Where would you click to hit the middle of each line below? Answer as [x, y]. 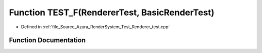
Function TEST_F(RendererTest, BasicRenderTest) [112, 12]
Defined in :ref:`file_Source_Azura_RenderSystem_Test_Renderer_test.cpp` [95, 27]
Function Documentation [47, 40]
